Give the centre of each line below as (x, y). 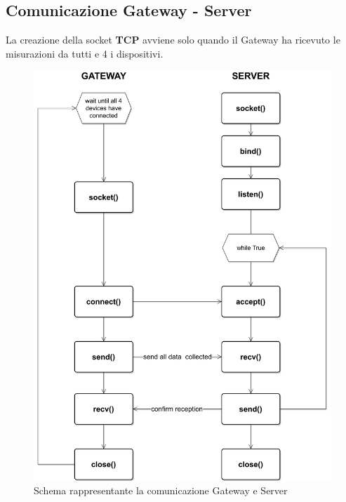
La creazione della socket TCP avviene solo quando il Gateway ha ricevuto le (173, 40)
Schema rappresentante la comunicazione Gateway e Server (161, 490)
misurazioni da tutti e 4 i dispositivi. (85, 53)
